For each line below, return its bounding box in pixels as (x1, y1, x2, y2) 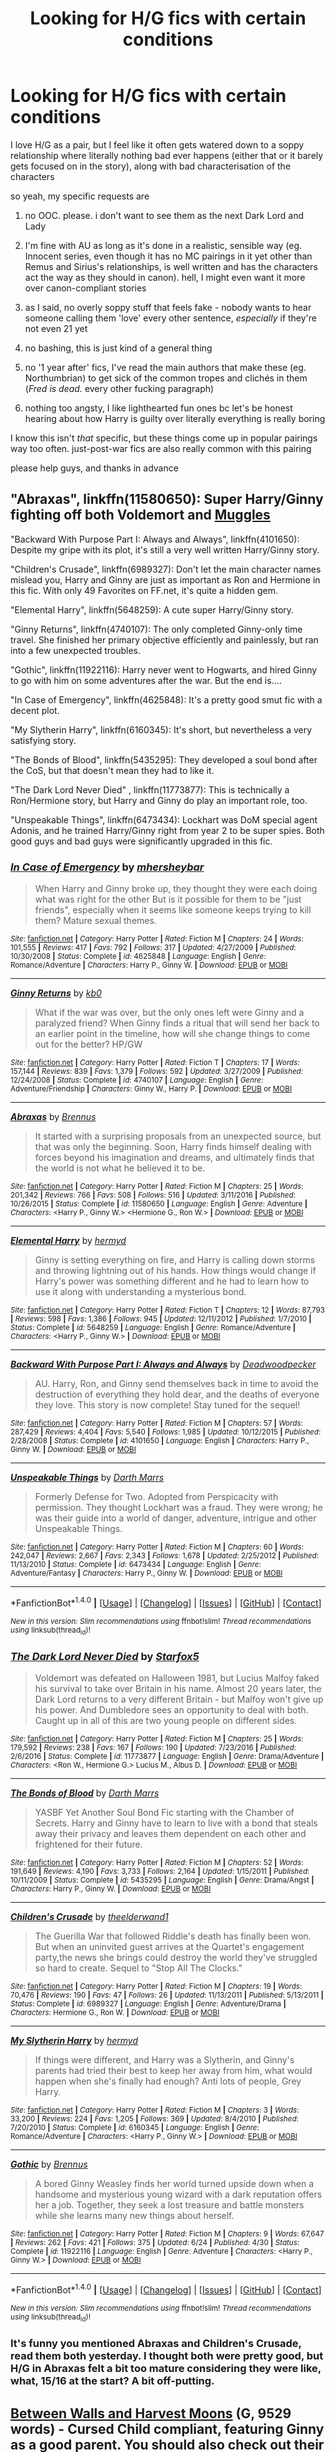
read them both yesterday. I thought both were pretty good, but (10, 2349, 324, 2363)
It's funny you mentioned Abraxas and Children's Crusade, (10, 2337, 302, 2351)
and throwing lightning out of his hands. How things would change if (34, 1265, 317, 1277)
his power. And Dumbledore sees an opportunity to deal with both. (34, 1704, 309, 1716)
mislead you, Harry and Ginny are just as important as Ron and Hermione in (10, 573, 321, 586)
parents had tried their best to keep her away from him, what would (34, 2065, 313, 2077)
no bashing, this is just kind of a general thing (24, 342, 213, 354)
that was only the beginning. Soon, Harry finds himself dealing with (34, 1141, 312, 1153)
